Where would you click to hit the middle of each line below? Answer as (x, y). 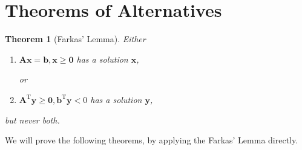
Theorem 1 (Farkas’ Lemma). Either (75, 39)
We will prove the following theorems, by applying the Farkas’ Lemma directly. (152, 140)
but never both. (32, 120)
